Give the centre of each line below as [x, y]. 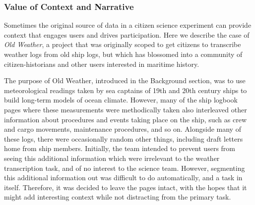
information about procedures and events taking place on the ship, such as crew [125, 119]
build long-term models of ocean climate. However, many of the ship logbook [121, 100]
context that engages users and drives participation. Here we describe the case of [127, 34]
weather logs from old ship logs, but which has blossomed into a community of [123, 54]
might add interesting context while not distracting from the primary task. [118, 197]
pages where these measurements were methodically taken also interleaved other [126, 109]
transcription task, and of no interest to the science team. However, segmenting [125, 168]
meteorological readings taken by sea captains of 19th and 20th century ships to [126, 90]
